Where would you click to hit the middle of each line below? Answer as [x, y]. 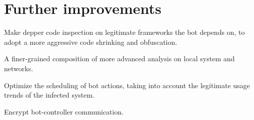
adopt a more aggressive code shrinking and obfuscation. [91, 42]
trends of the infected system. [49, 95]
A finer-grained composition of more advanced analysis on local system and [119, 59]
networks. [19, 68]
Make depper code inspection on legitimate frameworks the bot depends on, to [124, 32]
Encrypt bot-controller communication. [64, 111]
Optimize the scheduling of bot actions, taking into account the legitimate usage [127, 85]
